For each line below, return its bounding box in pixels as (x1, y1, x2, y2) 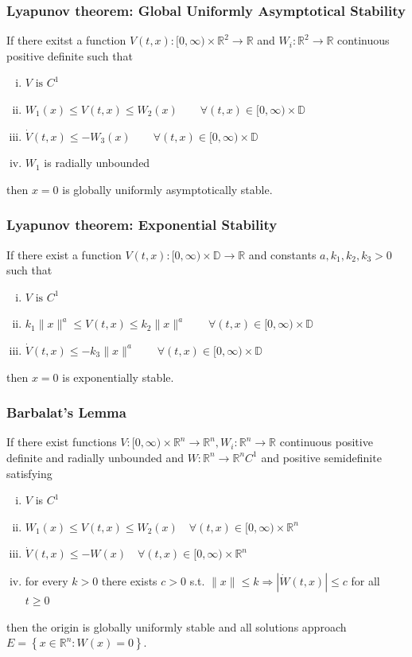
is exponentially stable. (62, 368, 174, 385)
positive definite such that (6, 47, 133, 64)
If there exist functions (6, 433, 117, 450)
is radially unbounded (44, 154, 150, 171)
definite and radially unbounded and (6, 449, 184, 465)
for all (351, 572, 380, 589)
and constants (248, 246, 317, 262)
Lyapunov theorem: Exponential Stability (6, 215, 278, 235)
